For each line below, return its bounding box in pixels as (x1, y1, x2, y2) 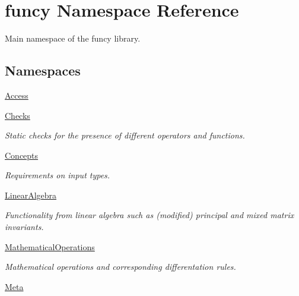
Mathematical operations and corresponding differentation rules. (5, 260, 236, 273)
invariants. (5, 221, 44, 233)
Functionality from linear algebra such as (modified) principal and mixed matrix (5, 209, 294, 221)
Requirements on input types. (5, 169, 110, 181)
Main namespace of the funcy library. (5, 32, 141, 45)
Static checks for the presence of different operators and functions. (5, 129, 245, 141)
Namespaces (5, 61, 81, 80)
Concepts (5, 149, 39, 161)
